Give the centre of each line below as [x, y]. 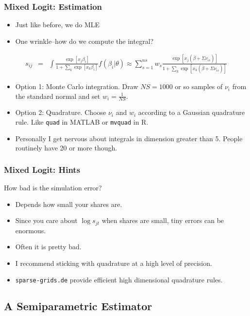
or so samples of [199, 86]
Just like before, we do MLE [58, 25]
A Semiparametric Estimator [78, 306]
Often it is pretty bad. [48, 247]
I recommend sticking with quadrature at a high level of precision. [114, 263]
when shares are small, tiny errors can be [163, 220]
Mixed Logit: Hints [42, 169]
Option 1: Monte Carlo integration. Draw [77, 86]
